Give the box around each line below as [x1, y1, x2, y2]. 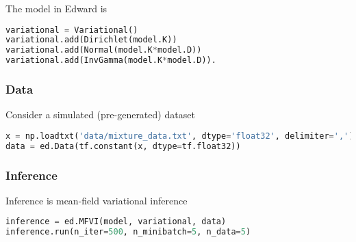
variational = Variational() [5, 25, 138, 35]
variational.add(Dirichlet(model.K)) [5, 35, 177, 45]
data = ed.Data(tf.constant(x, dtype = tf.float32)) [5, 141, 241, 151]
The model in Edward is [5, 1, 107, 15]
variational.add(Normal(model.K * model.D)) [5, 45, 202, 55]
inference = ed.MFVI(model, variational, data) [5, 217, 227, 227]
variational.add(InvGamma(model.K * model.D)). [5, 55, 216, 66]
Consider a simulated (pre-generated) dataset [5, 107, 195, 122]
